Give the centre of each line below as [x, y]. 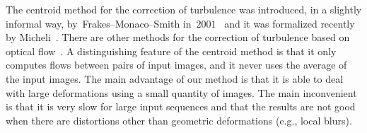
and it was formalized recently [290, 23]
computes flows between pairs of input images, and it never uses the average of [176, 65]
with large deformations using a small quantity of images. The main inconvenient [181, 92]
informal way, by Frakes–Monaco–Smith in [99, 23]
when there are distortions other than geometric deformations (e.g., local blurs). [179, 120]
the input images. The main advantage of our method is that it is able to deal [175, 78]
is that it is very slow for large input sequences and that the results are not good [181, 106]
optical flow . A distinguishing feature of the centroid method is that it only [171, 51]
